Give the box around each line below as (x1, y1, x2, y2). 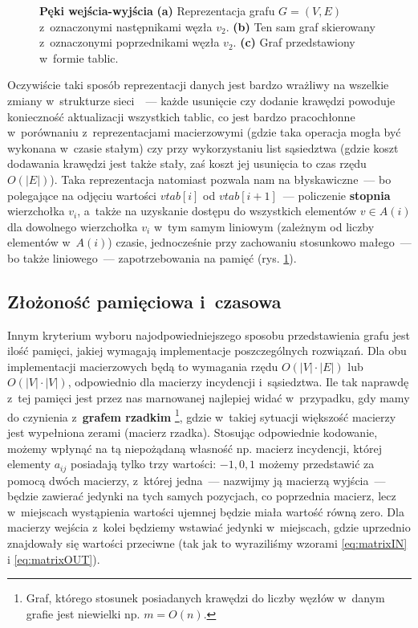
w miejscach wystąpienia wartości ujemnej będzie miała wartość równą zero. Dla (7, 503, 404, 520)
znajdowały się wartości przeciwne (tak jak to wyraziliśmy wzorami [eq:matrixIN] (7, 534, 408, 551)
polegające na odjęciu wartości (7, 186, 157, 203)
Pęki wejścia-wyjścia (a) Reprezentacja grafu (39, 2, 275, 18)
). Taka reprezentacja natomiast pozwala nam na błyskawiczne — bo (50, 170, 392, 187)
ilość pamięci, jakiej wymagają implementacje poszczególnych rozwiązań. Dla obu (7, 342, 407, 359)
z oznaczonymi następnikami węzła (39, 18, 213, 35)
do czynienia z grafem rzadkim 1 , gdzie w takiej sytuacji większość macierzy (7, 406, 396, 425)
